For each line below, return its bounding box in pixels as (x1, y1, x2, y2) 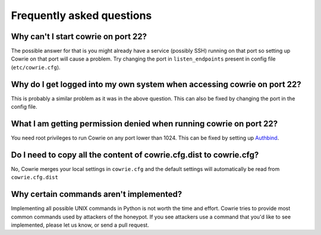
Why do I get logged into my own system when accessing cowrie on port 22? (11, 79, 301, 89)
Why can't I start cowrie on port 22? (11, 31, 147, 42)
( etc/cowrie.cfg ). (11, 63, 61, 71)
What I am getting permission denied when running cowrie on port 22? (11, 119, 278, 129)
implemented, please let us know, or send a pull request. (11, 221, 149, 228)
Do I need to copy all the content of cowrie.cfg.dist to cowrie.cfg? (11, 150, 259, 160)
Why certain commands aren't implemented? (11, 189, 182, 199)
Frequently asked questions (11, 9, 152, 22)
